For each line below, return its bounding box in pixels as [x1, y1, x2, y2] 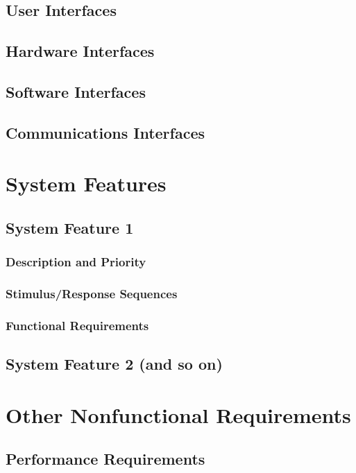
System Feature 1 [6, 216, 134, 238]
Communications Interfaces [6, 121, 205, 143]
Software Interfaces [6, 80, 146, 102]
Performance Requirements [6, 448, 205, 470]
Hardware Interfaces [6, 40, 155, 62]
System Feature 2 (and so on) [6, 353, 223, 375]
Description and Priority [6, 253, 146, 270]
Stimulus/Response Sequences [6, 285, 178, 302]
